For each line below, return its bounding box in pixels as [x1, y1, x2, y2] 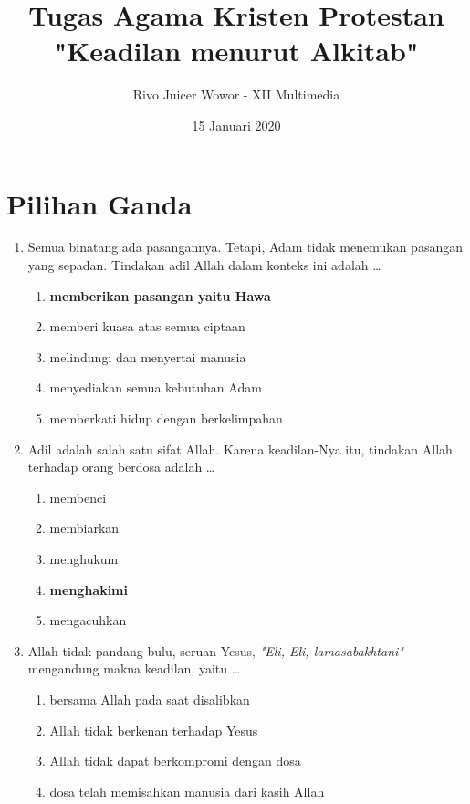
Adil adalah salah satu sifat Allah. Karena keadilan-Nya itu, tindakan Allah [27, 439, 453, 458]
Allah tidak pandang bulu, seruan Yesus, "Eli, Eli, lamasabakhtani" [27, 641, 403, 660]
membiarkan [49, 518, 120, 538]
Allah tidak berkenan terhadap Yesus [49, 720, 258, 739]
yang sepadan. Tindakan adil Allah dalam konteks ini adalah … [27, 256, 381, 275]
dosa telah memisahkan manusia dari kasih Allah [49, 781, 325, 800]
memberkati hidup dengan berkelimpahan [49, 409, 283, 427]
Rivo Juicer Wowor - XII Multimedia [132, 85, 340, 104]
